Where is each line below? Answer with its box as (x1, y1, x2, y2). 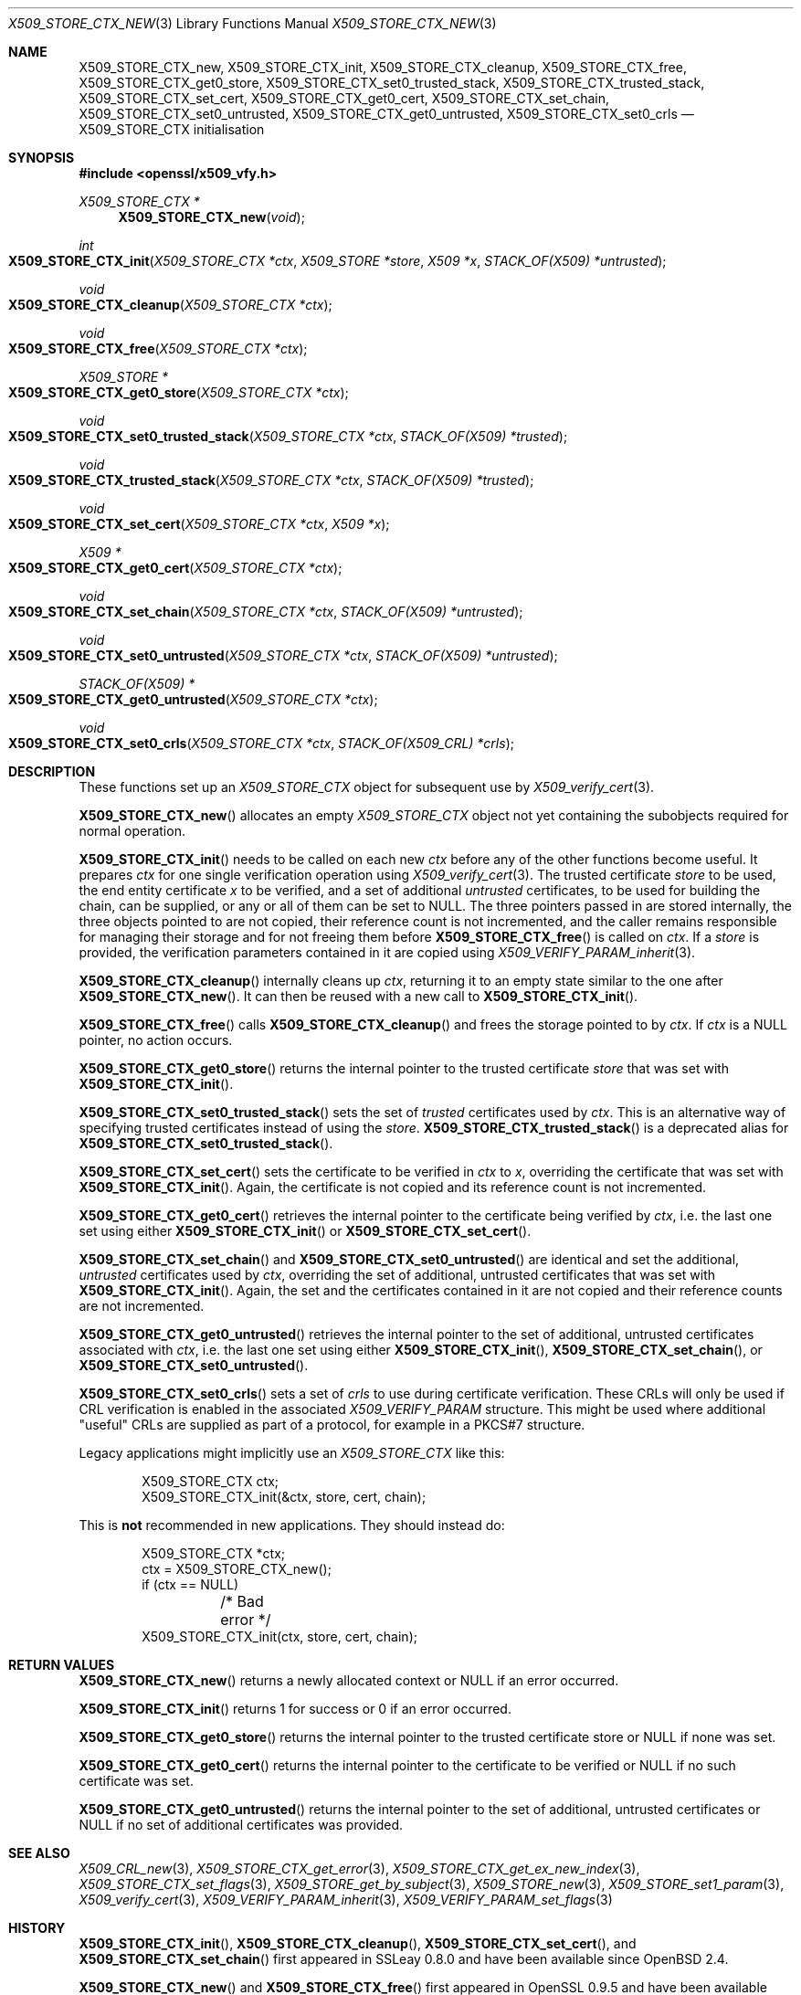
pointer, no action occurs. (79, 1032, 233, 1048)
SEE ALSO (8, 1845, 70, 1861)
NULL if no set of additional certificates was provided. (79, 1817, 404, 1832)
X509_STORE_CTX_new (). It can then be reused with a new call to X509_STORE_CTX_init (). (79, 988, 638, 1004)
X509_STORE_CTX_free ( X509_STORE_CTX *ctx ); (8, 341, 308, 356)
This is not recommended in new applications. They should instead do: (79, 1517, 505, 1533)
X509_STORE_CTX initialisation (79, 121, 265, 137)
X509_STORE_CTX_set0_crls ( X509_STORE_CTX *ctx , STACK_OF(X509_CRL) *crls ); (8, 735, 514, 751)
